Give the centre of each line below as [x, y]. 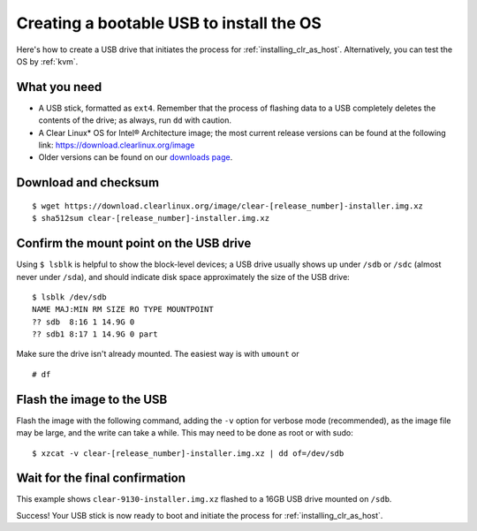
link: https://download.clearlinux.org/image [117, 145]
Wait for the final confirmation [101, 478]
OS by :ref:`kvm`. [47, 61]
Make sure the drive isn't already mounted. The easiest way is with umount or [158, 354]
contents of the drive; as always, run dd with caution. [135, 120]
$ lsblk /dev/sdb [69, 297]
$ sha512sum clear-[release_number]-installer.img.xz [151, 218]
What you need [59, 87]
